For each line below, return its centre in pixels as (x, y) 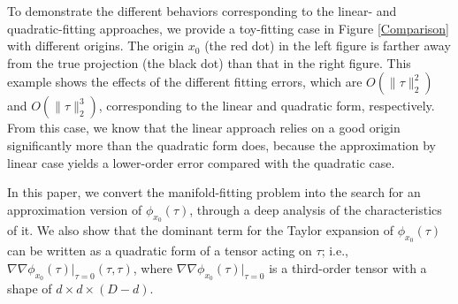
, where (153, 267)
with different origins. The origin (96, 46)
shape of (30, 288)
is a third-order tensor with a (348, 267)
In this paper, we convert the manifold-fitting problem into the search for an (214, 192)
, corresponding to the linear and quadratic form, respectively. (267, 106)
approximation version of (75, 209)
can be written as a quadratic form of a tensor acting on (160, 251)
